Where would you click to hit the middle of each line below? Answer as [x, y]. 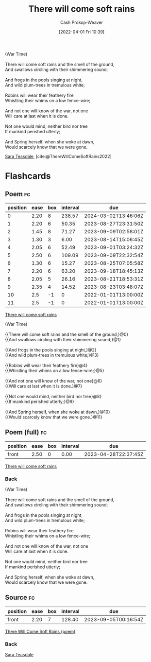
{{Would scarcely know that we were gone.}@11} [54, 417]
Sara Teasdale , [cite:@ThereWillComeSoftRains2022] [58, 156]
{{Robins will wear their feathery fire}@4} [46, 365]
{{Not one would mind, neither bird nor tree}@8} [53, 396]
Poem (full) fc [26, 432]
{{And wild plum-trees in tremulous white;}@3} [52, 355]
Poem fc [18, 194]
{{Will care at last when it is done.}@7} [44, 386]
